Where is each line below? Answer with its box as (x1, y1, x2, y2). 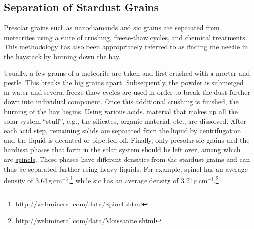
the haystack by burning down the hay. (4, 51, 121, 61)
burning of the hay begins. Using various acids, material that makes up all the (4, 106, 238, 116)
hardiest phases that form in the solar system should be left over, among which (4, 144, 241, 155)
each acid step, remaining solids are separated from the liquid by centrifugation (4, 125, 241, 136)
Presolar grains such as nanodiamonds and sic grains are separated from (4, 23, 220, 33)
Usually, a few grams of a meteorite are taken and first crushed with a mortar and (4, 68, 250, 78)
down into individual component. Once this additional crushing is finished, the (4, 96, 239, 107)
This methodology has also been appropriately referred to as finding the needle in (4, 42, 248, 52)
